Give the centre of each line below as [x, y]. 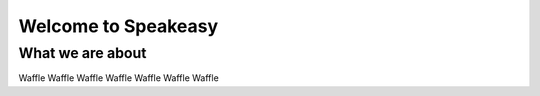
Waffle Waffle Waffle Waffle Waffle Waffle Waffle [118, 78]
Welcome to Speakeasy [118, 26]
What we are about [82, 53]
